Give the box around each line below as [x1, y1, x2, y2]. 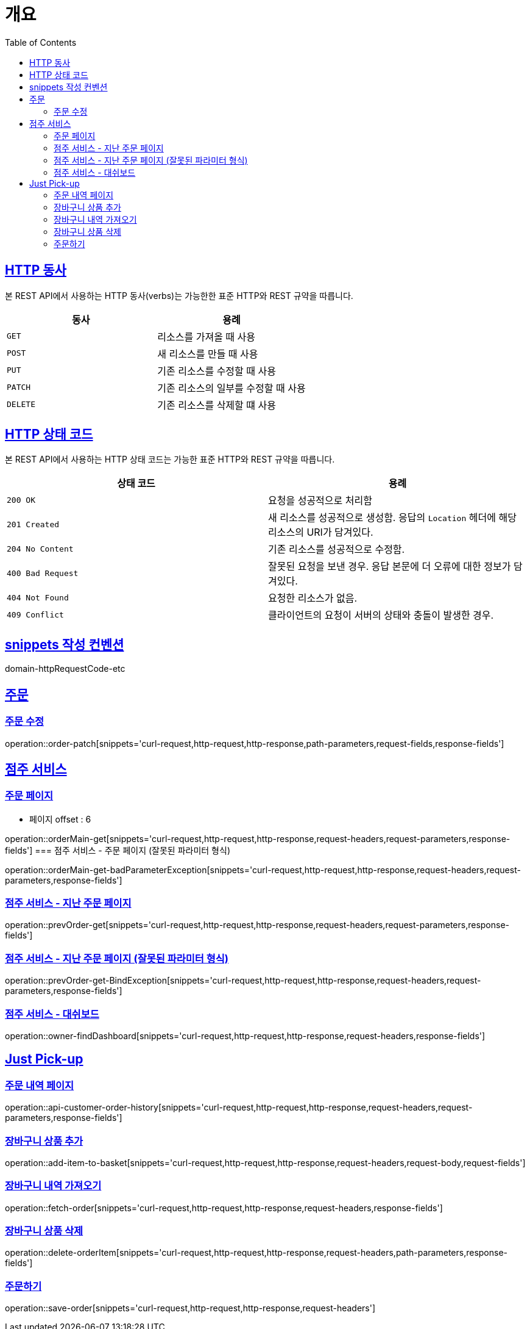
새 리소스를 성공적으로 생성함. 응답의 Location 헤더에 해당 [268, 511, 517, 524]
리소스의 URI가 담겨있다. [268, 526, 373, 539]
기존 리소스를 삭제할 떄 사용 [157, 398, 276, 411]
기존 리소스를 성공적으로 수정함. [268, 543, 405, 556]
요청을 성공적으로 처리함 [268, 494, 372, 507]
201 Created [7, 519, 60, 529]
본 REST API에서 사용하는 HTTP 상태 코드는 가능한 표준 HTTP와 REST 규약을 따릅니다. [5, 454, 335, 465]
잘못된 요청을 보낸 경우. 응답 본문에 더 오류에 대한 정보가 [268, 560, 511, 573]
